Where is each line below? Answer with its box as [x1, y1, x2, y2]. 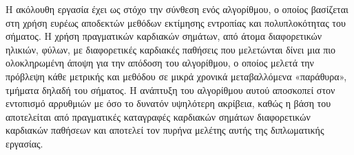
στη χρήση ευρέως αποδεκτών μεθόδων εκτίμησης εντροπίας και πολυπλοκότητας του [6, 15, 346, 29]
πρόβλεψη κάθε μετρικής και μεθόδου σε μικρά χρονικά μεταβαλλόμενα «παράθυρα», [6, 69, 347, 83]
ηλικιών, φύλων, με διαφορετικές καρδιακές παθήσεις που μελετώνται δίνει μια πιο [6, 42, 336, 56]
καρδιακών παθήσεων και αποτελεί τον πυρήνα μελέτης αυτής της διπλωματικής [6, 123, 324, 137]
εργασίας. [6, 136, 43, 150]
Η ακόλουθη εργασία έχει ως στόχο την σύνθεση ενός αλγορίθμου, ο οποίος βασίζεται [6, 2, 348, 16]
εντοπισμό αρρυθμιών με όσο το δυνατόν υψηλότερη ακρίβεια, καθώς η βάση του [6, 96, 331, 110]
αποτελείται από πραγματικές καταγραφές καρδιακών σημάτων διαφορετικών [6, 109, 311, 123]
